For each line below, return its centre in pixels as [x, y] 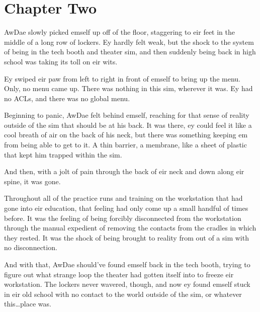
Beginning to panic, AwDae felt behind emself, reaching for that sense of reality [127, 115]
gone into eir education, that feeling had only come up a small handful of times [126, 208]
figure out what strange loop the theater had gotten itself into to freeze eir [119, 274]
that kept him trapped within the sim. [63, 154]
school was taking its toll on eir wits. [61, 61]
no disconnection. [31, 247]
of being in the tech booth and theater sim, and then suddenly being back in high [130, 52]
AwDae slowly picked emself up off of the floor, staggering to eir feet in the [120, 32]
